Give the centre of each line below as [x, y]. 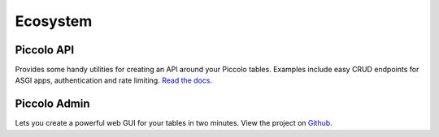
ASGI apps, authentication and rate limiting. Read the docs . [114, 80]
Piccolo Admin [52, 104]
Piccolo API [45, 50]
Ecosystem [54, 21]
